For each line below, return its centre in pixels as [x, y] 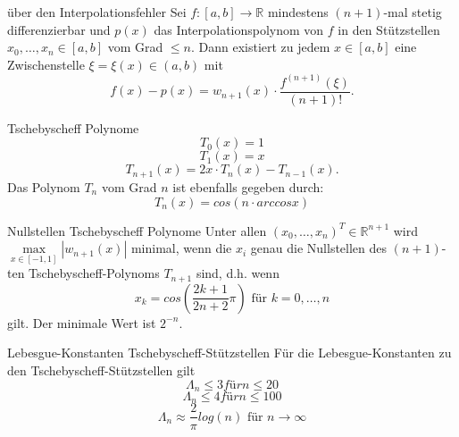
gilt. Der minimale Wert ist [82, 322]
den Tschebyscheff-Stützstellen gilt [101, 370]
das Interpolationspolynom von [239, 29]
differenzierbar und [59, 29]
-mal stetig [413, 12]
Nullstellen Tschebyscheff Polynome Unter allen [137, 230]
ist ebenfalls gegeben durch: [248, 186]
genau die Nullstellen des [319, 248]
